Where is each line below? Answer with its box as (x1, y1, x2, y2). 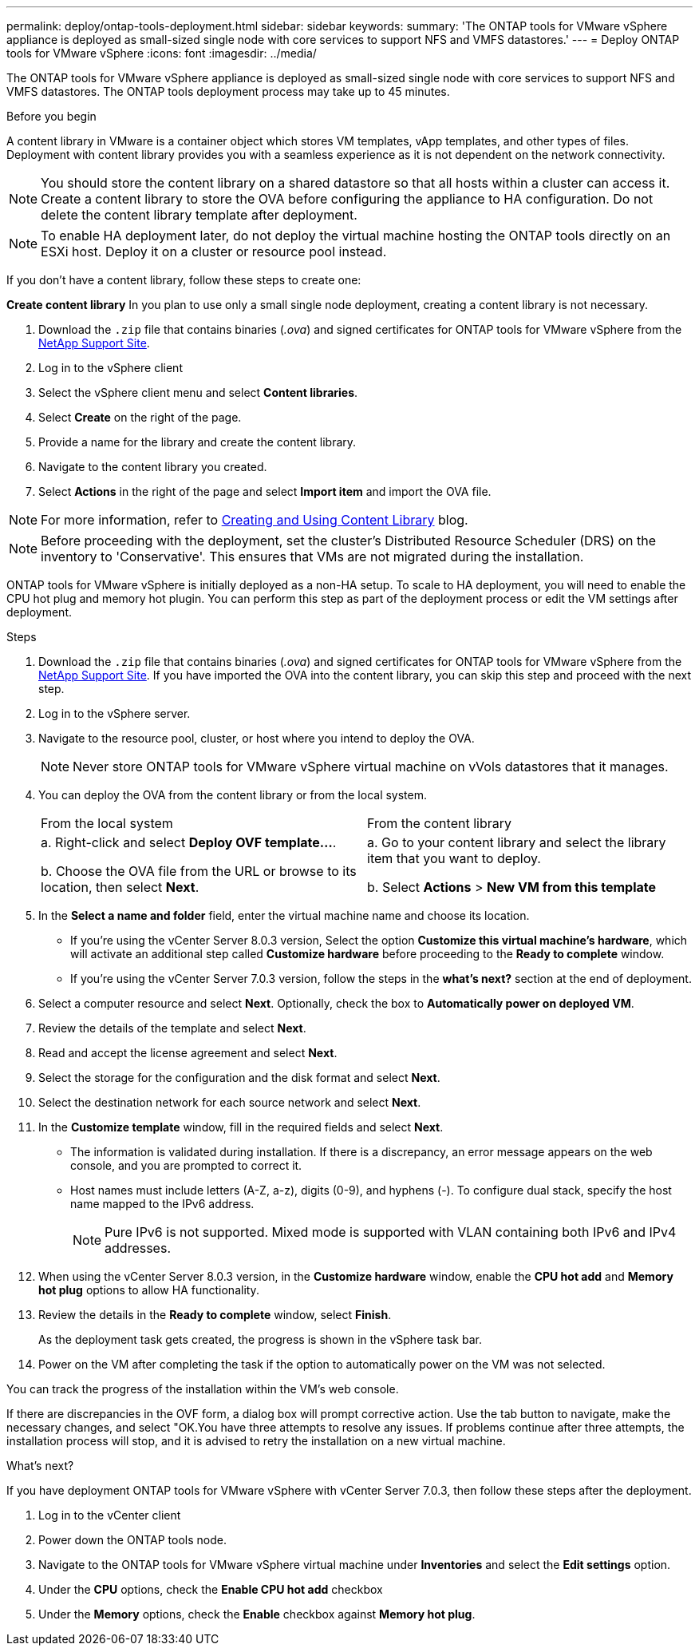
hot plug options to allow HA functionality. (38, 1283, 259, 1297)
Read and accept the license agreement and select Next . (38, 1046, 338, 1060)
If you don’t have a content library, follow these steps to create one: (6, 273, 361, 287)
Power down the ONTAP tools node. (38, 1533, 227, 1547)
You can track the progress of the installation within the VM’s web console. (6, 1382, 399, 1396)
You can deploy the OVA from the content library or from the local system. (38, 788, 428, 802)
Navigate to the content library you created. (38, 460, 267, 473)
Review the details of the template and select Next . (38, 1021, 306, 1035)
